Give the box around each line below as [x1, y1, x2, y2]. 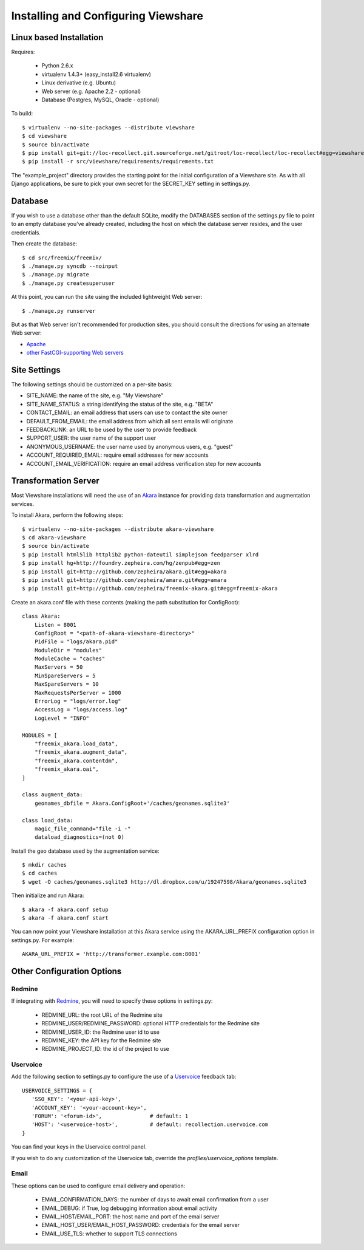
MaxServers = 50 [34, 664, 83, 671]
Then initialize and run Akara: [11, 892, 84, 899]
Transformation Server [11, 476, 99, 486]
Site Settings [11, 364, 61, 375]
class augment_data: [22, 791, 83, 798]
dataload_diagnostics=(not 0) [34, 834, 124, 841]
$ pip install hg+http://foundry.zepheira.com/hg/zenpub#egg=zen [22, 559, 221, 567]
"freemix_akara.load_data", [34, 740, 118, 747]
